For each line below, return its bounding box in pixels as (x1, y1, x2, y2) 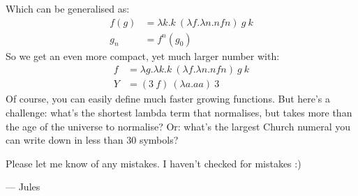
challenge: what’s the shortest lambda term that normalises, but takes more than (6, 105, 352, 119)
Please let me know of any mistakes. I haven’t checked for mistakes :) (6, 156, 301, 170)
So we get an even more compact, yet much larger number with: (6, 48, 280, 63)
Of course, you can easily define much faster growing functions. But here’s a (6, 91, 331, 106)
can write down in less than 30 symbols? (6, 133, 179, 147)
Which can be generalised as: (6, 1, 130, 15)
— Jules (6, 179, 40, 194)
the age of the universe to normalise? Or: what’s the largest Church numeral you (6, 119, 351, 133)
